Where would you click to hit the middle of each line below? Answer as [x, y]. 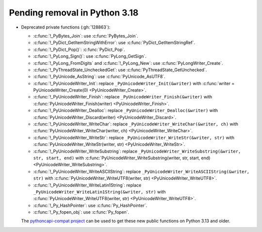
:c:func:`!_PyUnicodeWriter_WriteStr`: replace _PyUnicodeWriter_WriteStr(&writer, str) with [134, 138]
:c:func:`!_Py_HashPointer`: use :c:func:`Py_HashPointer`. [90, 205]
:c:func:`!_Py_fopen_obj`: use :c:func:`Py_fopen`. [81, 212]
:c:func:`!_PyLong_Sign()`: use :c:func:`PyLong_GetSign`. [90, 56]
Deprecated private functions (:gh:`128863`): [66, 27]
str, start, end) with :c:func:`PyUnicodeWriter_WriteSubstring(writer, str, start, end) [122, 158]
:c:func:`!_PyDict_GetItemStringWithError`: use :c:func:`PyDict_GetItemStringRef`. [114, 43]
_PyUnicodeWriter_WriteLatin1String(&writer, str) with [99, 192]
